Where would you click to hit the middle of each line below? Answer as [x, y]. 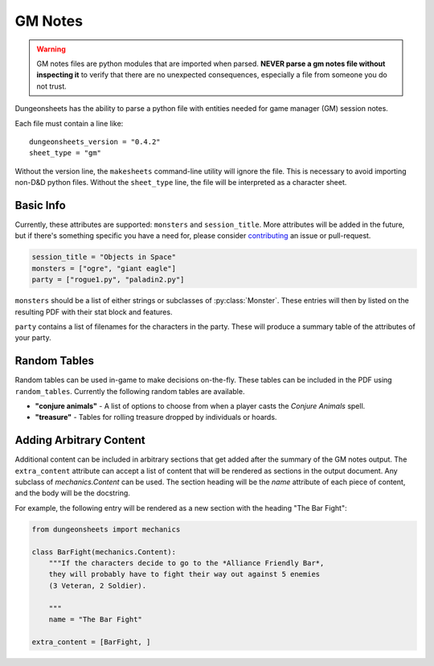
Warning [51, 49]
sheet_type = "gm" [66, 153]
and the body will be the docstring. [72, 493]
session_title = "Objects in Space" [104, 257]
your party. [33, 338]
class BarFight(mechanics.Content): [104, 552]
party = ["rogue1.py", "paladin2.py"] [108, 280]
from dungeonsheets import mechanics [106, 529]
